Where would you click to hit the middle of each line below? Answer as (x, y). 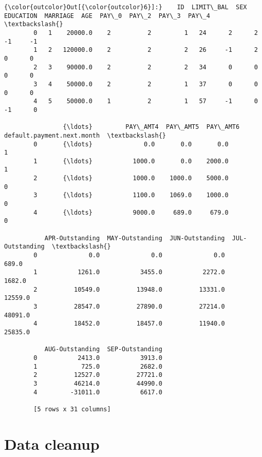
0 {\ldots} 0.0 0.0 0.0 (131, 144)
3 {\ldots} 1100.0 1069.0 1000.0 (131, 195)
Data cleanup (52, 443)
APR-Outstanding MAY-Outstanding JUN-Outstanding (135, 238)
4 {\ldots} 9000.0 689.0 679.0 (131, 212)
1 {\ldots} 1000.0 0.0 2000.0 (131, 161)
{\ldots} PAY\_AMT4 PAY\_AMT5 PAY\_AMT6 (151, 127)
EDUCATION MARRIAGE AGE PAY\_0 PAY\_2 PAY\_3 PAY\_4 (107, 16)
